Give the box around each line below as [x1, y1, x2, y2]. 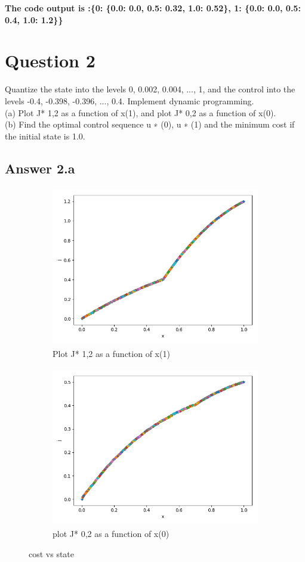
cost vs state [29, 547, 75, 560]
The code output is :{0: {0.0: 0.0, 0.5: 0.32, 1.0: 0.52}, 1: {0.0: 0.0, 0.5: [5, 2, 301, 14]
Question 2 [5, 48, 95, 73]
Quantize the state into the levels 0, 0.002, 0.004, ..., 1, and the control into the [5, 83, 295, 95]
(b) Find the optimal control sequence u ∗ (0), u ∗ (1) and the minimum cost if [5, 118, 295, 131]
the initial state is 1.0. [5, 129, 85, 142]
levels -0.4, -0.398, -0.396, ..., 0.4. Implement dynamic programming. [5, 94, 254, 107]
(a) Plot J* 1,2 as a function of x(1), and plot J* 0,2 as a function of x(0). [5, 106, 276, 119]
